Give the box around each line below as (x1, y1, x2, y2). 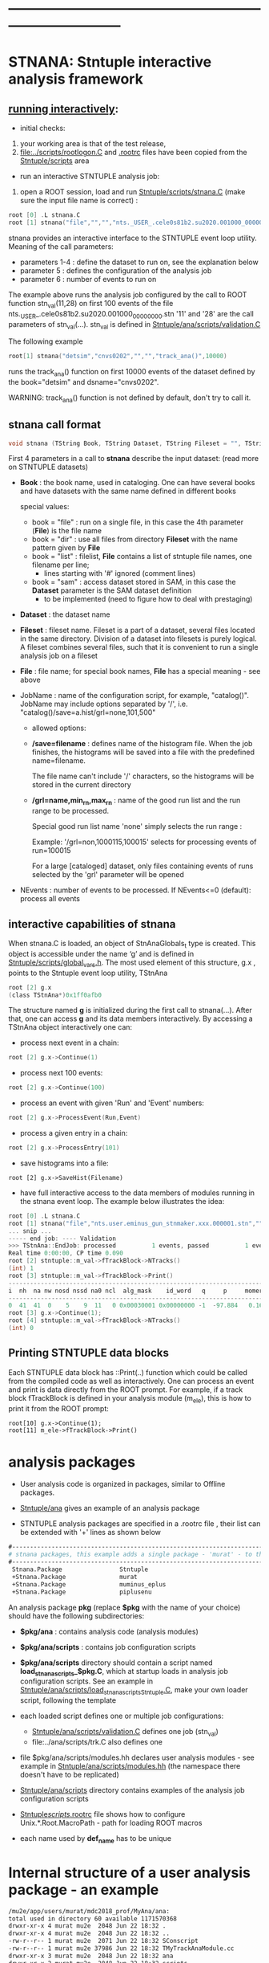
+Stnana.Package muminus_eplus (11, 1580, 167, 1589)
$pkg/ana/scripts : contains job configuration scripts (19, 1642, 196, 1651)
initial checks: (19, 124, 66, 133)
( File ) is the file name (31, 526, 102, 536)
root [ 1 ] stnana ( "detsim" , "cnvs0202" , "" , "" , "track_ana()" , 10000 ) (8, 353, 227, 361)
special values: (19, 502, 70, 512)
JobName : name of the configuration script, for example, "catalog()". (19, 691, 250, 700)
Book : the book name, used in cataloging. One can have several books (19, 478, 255, 488)
